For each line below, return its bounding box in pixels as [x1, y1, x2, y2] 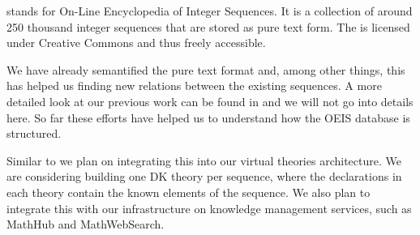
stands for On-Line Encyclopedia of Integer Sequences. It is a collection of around [6, 2, 413, 19]
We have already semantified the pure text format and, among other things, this [6, 61, 405, 78]
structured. [6, 125, 62, 142]
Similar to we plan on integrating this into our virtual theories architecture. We [6, 152, 401, 169]
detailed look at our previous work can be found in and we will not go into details [6, 92, 414, 109]
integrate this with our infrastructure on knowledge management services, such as [6, 199, 412, 216]
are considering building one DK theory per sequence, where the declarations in [6, 168, 402, 185]
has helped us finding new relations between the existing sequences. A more [6, 77, 382, 94]
